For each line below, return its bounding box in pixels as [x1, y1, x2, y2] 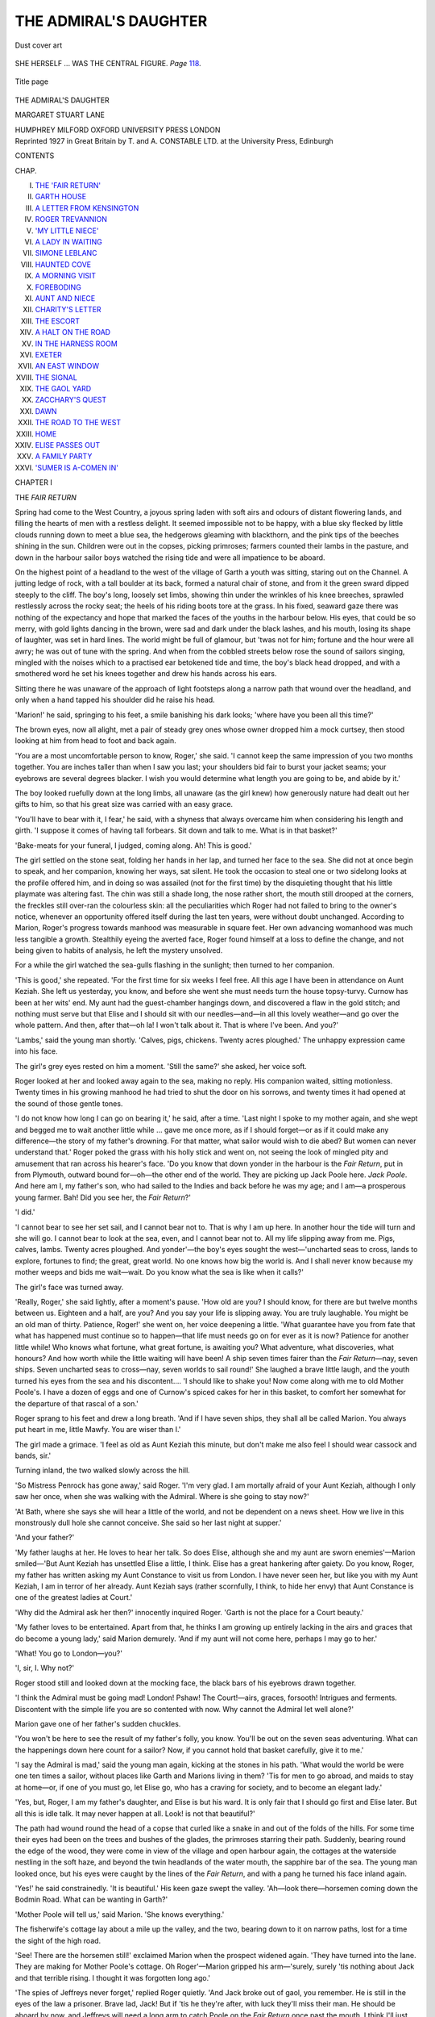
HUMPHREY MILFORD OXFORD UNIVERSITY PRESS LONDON [14, 125, 221, 135]
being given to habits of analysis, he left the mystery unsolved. [14, 946, 223, 955]
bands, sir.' [14, 1451, 52, 1460]
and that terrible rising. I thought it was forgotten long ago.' [14, 1973, 211, 1982]
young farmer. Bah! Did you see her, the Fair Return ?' [14, 1192, 191, 1202]
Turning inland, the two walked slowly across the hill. [14, 1465, 191, 1476]
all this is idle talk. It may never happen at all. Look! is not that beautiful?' [14, 1808, 255, 1819]
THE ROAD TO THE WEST [35, 418, 121, 428]
